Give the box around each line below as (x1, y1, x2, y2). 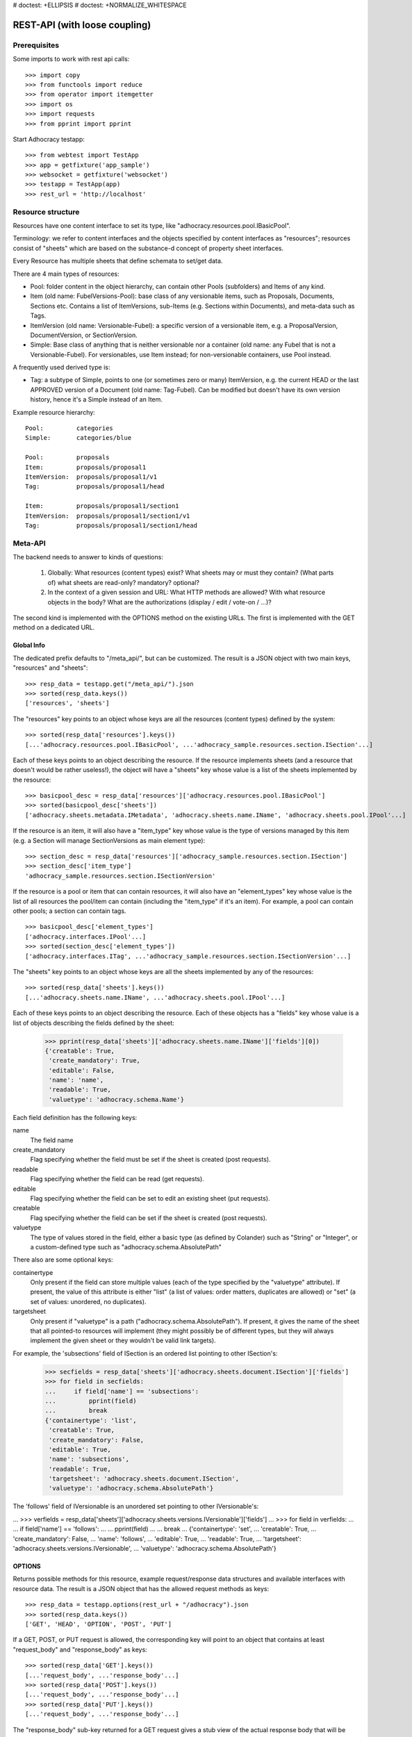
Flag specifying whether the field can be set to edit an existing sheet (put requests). (30, 1194, 270, 1202)
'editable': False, (49, 1067, 115, 1074)
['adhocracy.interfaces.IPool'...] (25, 932, 147, 941)
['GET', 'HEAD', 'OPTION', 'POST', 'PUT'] (25, 1620, 172, 1628)
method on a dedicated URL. (13, 623, 95, 632)
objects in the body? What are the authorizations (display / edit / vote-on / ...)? (47, 598, 272, 606)
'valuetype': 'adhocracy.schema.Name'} (49, 1095, 184, 1103)
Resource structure (13, 207, 80, 217)
